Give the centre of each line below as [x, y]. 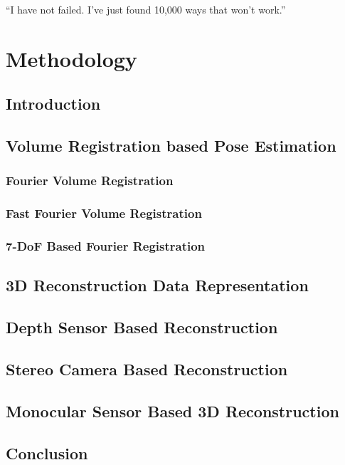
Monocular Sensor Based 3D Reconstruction [172, 411]
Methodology [71, 58]
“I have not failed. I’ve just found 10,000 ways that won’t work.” [146, 9]
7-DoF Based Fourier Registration [106, 246]
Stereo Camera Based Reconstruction [147, 369]
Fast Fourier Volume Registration [104, 213]
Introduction [53, 104]
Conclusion [47, 453]
